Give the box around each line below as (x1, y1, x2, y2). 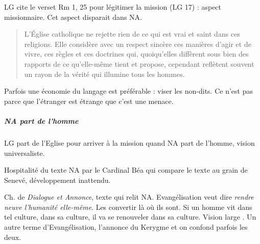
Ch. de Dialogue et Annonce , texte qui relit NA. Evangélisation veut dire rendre (4, 192, 254, 202)
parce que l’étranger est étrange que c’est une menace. (4, 95, 174, 106)
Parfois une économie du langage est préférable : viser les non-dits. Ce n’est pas (4, 86, 253, 96)
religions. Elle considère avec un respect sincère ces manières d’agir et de (24, 38, 251, 49)
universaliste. (4, 147, 45, 158)
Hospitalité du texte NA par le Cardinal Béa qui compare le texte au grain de (4, 165, 248, 175)
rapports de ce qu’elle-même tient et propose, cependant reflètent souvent (24, 58, 254, 69)
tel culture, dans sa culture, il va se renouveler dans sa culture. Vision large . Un (4, 211, 256, 222)
